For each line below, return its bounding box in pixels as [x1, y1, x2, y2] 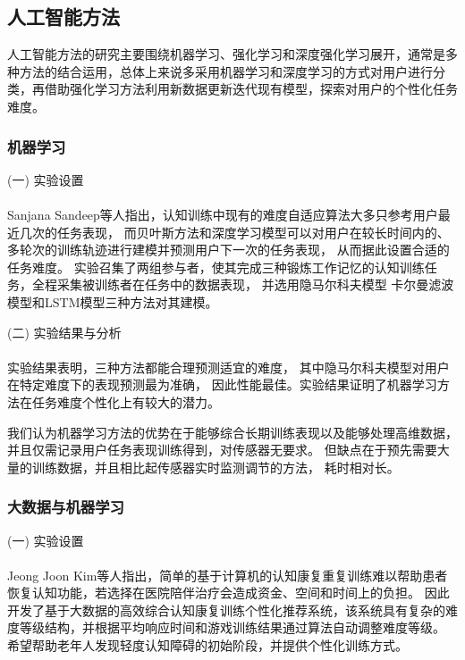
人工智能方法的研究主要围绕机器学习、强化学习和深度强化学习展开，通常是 [7, 45, 445, 63]
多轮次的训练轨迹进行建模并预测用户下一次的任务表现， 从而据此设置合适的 [7, 240, 450, 259]
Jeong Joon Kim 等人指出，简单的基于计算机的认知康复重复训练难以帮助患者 [7, 565, 448, 584]
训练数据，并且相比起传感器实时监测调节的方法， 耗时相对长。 [31, 457, 400, 476]
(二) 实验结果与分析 [7, 322, 122, 341]
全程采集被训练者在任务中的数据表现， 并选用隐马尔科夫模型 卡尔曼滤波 [31, 275, 454, 294]
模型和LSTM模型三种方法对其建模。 [7, 292, 218, 311]
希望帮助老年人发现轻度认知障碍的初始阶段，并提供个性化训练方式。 [7, 636, 408, 655]
